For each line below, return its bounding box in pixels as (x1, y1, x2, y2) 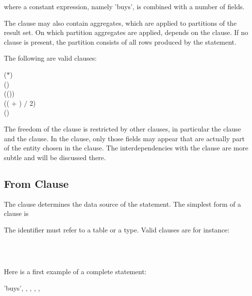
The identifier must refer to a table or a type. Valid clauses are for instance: (4, 224, 230, 234)
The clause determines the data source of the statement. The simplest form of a (4, 198, 241, 209)
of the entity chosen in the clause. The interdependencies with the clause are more (4, 143, 249, 153)
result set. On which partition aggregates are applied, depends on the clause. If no (4, 27, 248, 37)
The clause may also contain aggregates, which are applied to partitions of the (4, 17, 237, 28)
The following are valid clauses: (4, 53, 97, 63)
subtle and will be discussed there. (4, 152, 106, 162)
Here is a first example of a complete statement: (4, 266, 147, 277)
